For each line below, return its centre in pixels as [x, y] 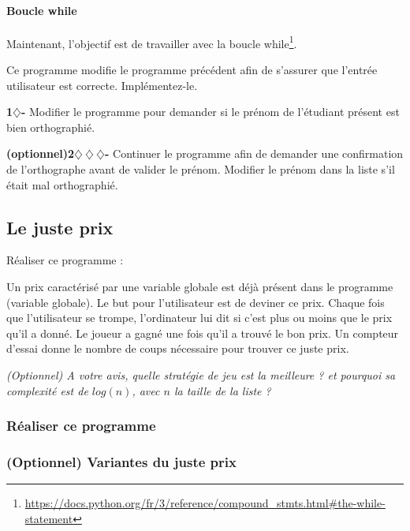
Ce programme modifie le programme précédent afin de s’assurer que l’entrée [192, 70]
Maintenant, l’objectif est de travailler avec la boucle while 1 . [152, 42]
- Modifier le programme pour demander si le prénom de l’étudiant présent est [210, 112]
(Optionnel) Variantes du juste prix [121, 461]
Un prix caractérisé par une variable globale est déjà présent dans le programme [200, 286]
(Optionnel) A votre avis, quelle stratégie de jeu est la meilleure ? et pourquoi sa [201, 374]
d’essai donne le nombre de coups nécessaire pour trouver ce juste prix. [178, 348]
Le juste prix [60, 227]
